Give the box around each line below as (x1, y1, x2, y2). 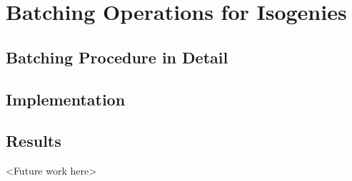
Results (6, 130, 61, 152)
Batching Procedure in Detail (6, 46, 228, 68)
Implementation (6, 88, 126, 110)
